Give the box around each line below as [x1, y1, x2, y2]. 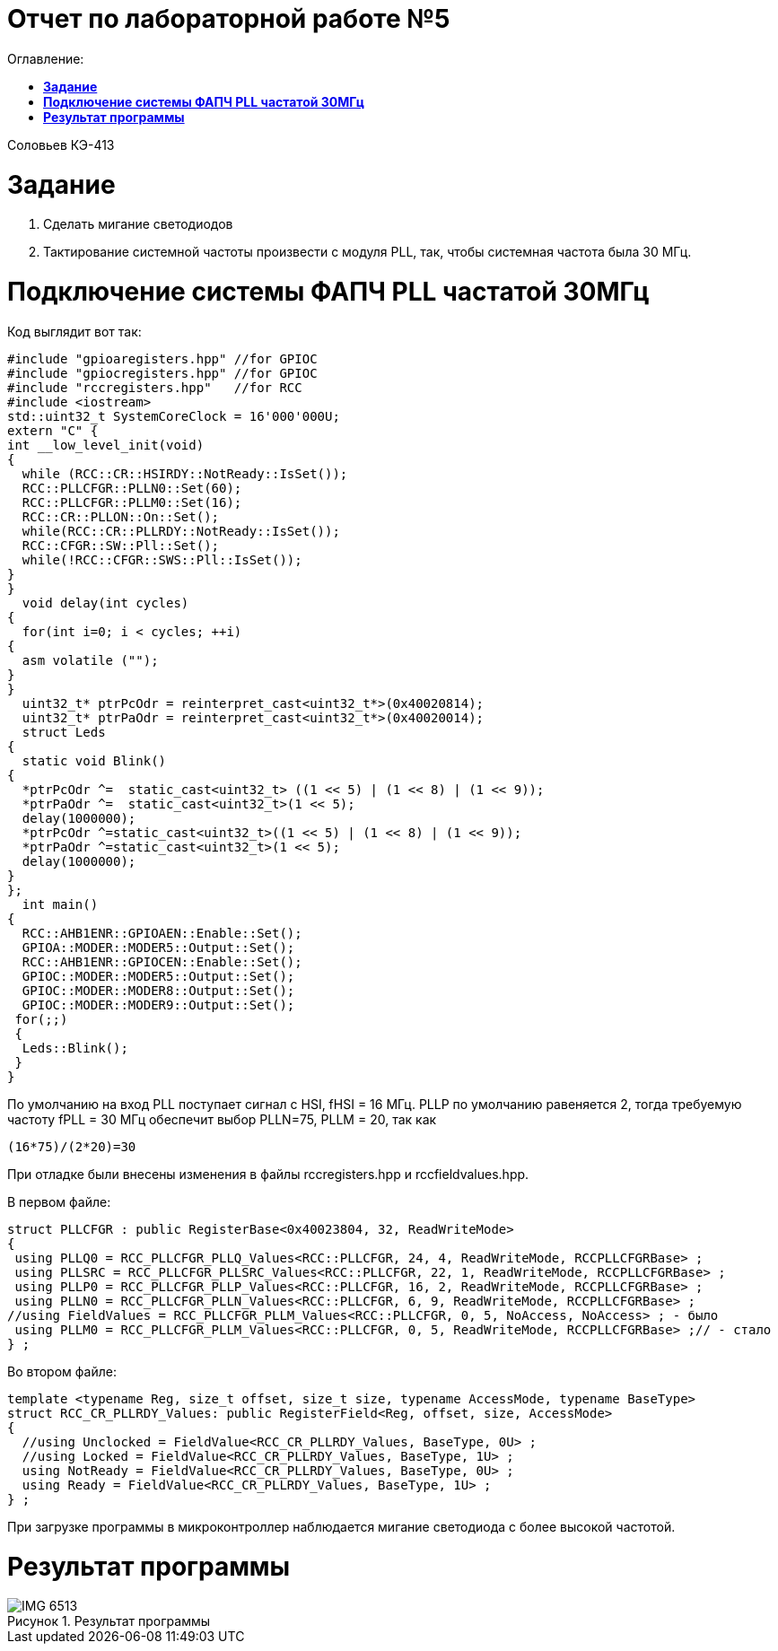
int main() [22, 896, 99, 912]
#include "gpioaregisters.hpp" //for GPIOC [7, 351, 318, 366]
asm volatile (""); [22, 652, 159, 668]
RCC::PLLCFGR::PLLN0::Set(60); [22, 480, 242, 495]
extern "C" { [7, 423, 99, 438]
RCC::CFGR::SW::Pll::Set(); [22, 537, 220, 553]
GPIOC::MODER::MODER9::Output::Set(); [22, 997, 295, 1012]
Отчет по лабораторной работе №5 [7, 4, 450, 34]
